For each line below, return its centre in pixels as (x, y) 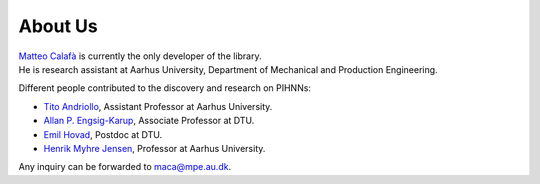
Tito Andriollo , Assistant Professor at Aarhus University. (158, 106)
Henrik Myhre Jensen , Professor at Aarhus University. (154, 148)
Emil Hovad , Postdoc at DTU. (103, 134)
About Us (58, 26)
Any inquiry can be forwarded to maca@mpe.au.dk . (125, 167)
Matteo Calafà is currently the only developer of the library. (140, 56)
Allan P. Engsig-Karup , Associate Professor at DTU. (149, 121)
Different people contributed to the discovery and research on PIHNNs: (165, 88)
